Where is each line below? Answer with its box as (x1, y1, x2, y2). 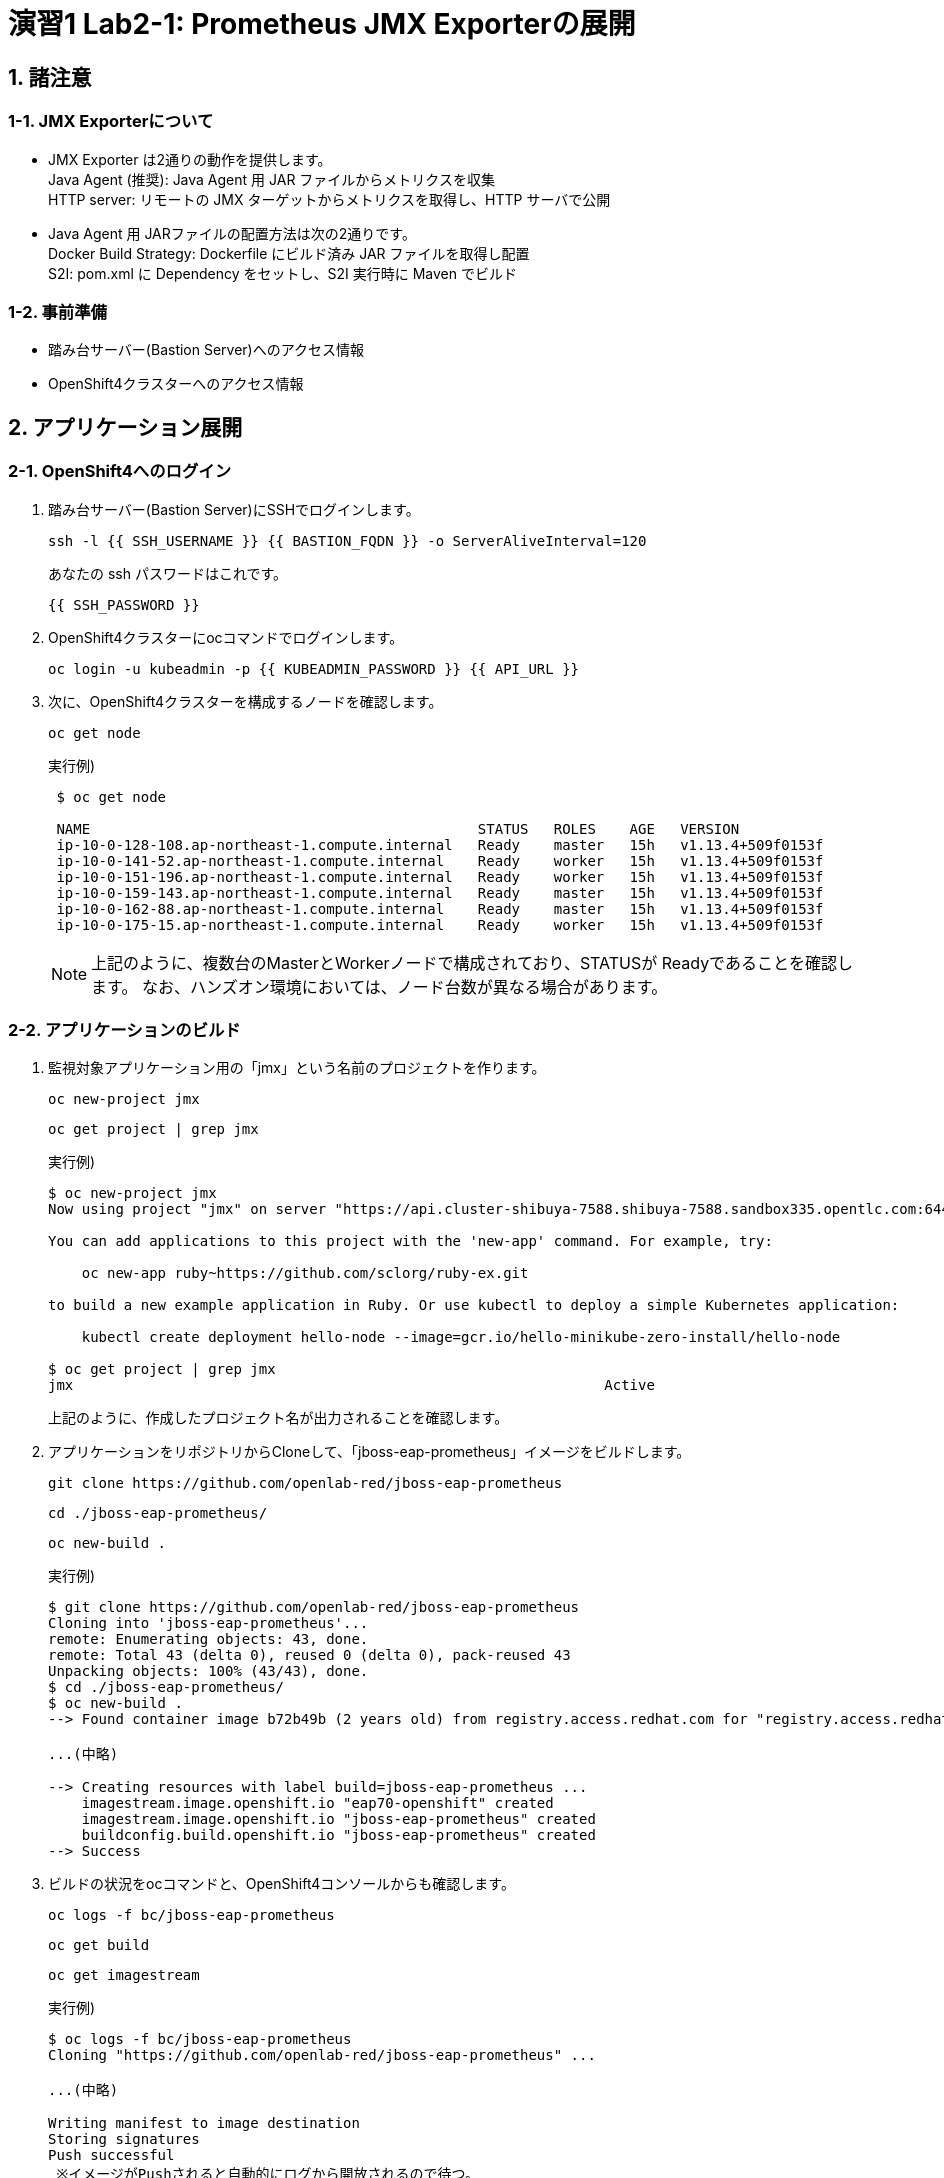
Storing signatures (48, 2131, 200, 2148)
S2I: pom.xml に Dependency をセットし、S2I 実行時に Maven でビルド (48, 264, 517, 282)
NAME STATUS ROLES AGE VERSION (56, 820, 740, 837)
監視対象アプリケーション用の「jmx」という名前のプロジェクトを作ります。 (48, 1059, 546, 1077)
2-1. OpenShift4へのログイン (8, 461, 231, 482)
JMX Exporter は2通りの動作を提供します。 (48, 150, 332, 168)
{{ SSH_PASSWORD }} (48, 596, 200, 613)
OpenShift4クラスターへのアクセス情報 (48, 375, 304, 393)
